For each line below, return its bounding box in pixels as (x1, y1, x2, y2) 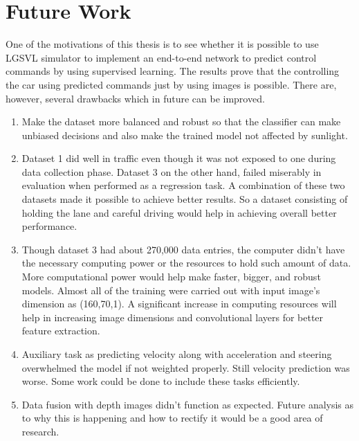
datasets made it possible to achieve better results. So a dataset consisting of (21, 192, 348, 206)
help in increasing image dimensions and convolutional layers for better (21, 309, 324, 324)
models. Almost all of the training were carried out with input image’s (21, 282, 320, 297)
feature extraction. (21, 323, 100, 338)
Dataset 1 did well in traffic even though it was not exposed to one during (21, 151, 336, 165)
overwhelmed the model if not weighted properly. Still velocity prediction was (21, 360, 350, 375)
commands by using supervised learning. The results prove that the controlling (6, 64, 340, 78)
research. (21, 424, 59, 438)
